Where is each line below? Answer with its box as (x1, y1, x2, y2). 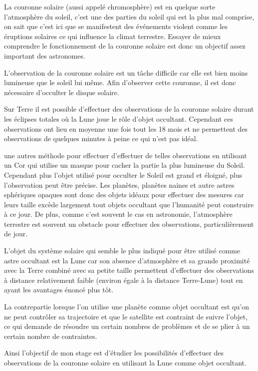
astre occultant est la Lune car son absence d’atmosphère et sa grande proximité (4, 255, 250, 265)
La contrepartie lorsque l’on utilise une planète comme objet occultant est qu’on (4, 301, 249, 312)
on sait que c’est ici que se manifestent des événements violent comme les (4, 21, 228, 32)
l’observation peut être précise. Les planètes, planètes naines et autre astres (4, 179, 235, 190)
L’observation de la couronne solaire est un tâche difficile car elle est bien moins (4, 67, 248, 78)
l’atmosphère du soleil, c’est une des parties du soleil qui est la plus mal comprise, (4, 11, 255, 22)
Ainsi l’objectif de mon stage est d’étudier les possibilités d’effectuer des (4, 347, 224, 358)
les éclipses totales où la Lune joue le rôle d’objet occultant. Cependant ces (4, 113, 234, 124)
